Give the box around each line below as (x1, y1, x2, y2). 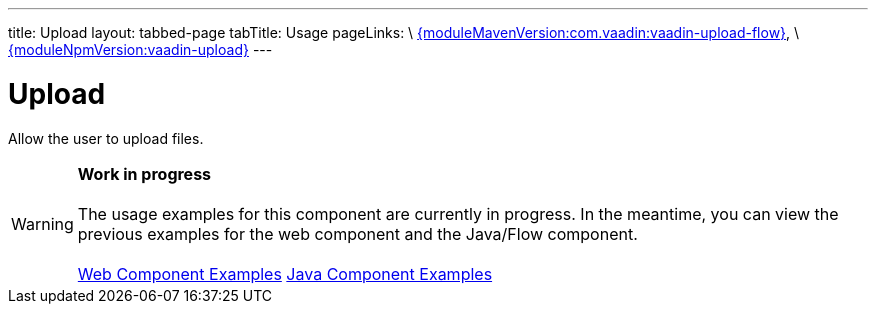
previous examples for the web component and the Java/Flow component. (77, 223, 638, 244)
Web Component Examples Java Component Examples (77, 263, 493, 284)
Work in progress (77, 163, 212, 184)
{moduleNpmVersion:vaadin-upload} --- (8, 41, 273, 58)
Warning (11, 213, 74, 234)
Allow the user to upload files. (8, 129, 204, 147)
